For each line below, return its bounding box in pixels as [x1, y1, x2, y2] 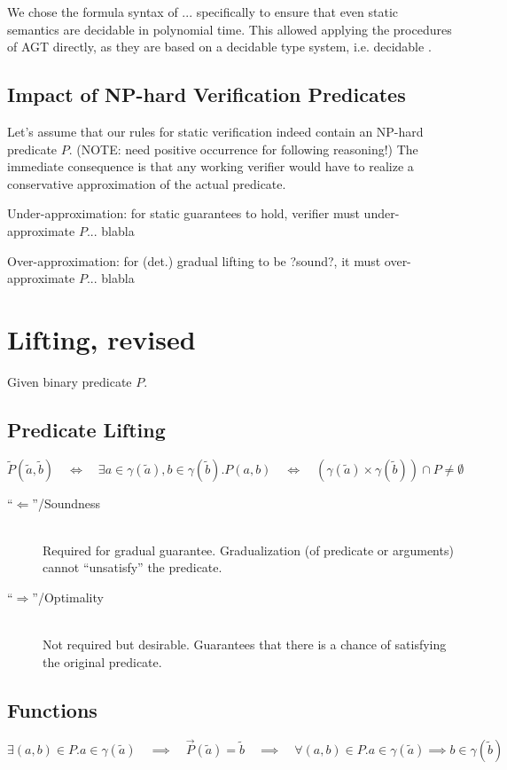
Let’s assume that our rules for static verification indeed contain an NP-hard [7, 122, 424, 140]
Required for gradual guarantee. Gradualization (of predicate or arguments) [43, 540, 454, 559]
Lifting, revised [7, 320, 196, 357]
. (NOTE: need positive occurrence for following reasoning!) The [68, 139, 418, 158]
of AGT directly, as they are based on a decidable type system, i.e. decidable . [7, 37, 432, 56]
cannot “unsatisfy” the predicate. [43, 558, 222, 577]
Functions [7, 695, 97, 723]
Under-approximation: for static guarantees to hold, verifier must [7, 204, 360, 223]
